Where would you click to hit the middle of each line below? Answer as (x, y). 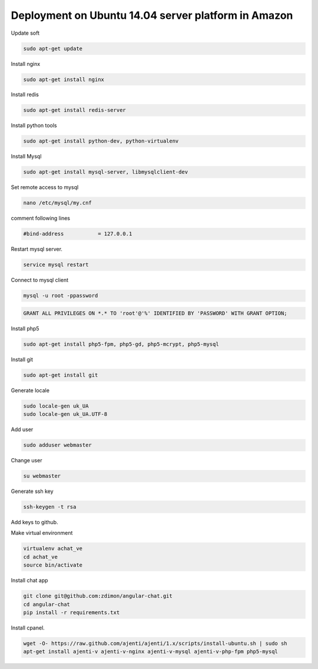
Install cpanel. (28, 628)
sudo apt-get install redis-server (74, 110)
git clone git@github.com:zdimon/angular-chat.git (98, 596)
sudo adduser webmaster (58, 445)
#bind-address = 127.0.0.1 (78, 234)
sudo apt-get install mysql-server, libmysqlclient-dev (106, 172)
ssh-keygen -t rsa (50, 507)
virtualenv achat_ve (53, 549)
